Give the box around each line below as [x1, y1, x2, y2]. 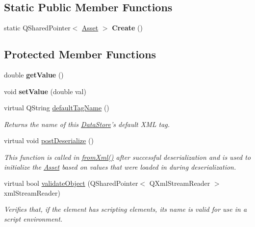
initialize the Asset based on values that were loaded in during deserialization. [4, 161, 236, 172]
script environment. [4, 213, 63, 224]
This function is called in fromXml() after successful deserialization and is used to [4, 151, 251, 162]
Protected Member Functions [4, 47, 156, 62]
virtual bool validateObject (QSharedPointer [4, 178, 138, 188]
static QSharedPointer [4, 23, 71, 33]
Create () [112, 23, 143, 33]
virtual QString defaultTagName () [4, 102, 109, 113]
